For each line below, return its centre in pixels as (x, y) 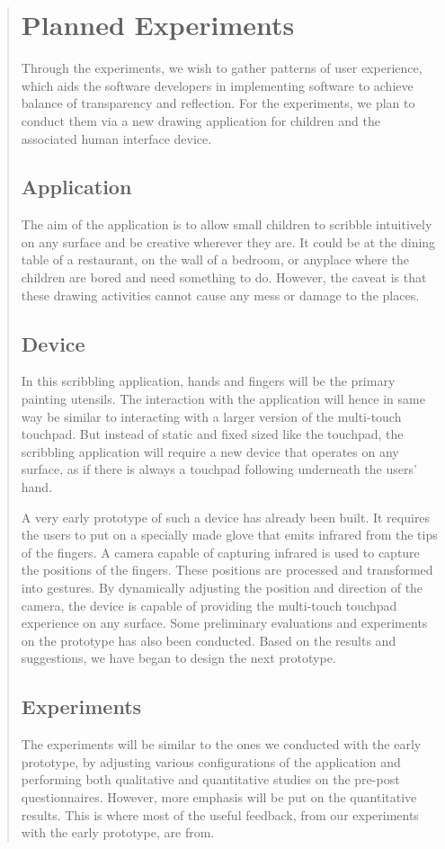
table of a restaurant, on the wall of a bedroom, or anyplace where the (215, 259)
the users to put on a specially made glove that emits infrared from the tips (229, 535)
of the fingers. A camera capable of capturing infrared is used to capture (220, 552)
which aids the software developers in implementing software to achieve (217, 85)
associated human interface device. (116, 138)
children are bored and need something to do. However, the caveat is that (224, 277)
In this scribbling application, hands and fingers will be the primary (208, 381)
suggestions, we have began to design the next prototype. (178, 658)
